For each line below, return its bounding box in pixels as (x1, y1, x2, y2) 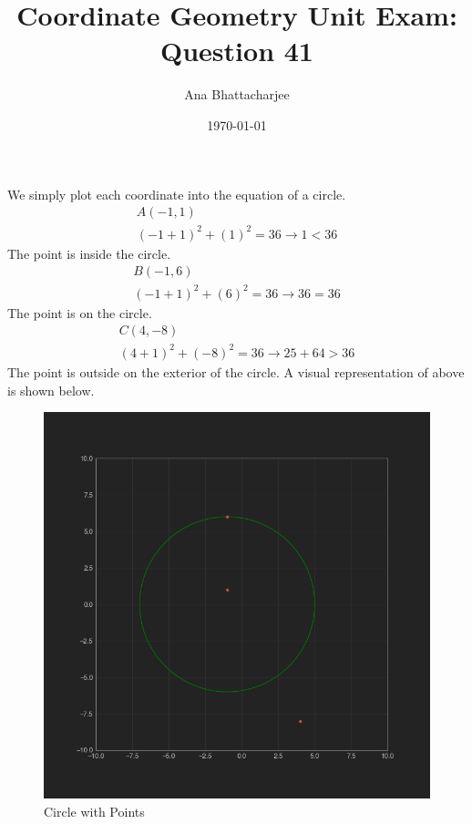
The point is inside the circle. (7, 243, 171, 263)
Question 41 (160, 32, 313, 69)
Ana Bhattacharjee (184, 85, 290, 104)
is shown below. (7, 380, 95, 399)
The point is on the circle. (7, 303, 152, 322)
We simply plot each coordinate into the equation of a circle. (7, 184, 346, 203)
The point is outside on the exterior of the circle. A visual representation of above (7, 362, 465, 381)
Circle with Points (44, 801, 145, 820)
